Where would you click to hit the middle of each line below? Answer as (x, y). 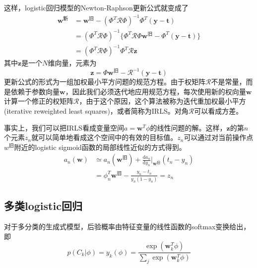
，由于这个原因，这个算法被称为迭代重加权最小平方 (162, 101)
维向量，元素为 (72, 63)
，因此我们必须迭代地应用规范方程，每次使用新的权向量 (156, 91)
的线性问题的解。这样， (188, 127)
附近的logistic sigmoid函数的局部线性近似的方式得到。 (100, 147)
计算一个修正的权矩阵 (39, 101)
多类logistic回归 (43, 206)
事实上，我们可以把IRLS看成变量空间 (64, 127)
